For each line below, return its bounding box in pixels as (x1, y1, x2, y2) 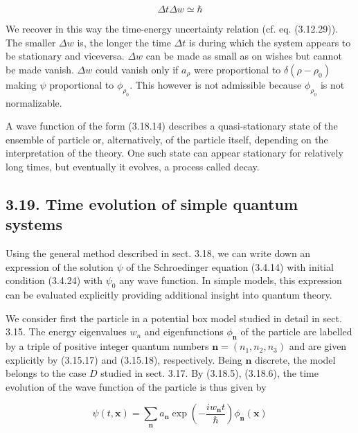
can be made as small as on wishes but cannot (145, 48, 342, 63)
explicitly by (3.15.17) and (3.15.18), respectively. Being (6, 352, 242, 366)
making (6, 77, 37, 91)
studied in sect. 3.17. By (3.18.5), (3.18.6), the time (100, 366, 319, 380)
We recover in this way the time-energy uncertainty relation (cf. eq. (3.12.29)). (6, 21, 339, 35)
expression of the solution (6, 259, 114, 274)
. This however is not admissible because (129, 77, 302, 91)
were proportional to (193, 62, 281, 76)
